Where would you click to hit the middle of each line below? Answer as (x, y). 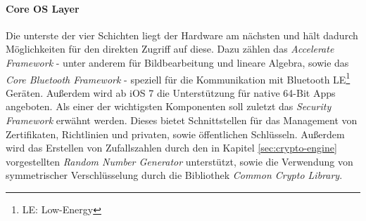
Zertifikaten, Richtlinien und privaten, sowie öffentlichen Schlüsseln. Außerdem (175, 134)
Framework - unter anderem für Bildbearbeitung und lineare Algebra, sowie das (177, 62)
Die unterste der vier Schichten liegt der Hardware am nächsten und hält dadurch (182, 35)
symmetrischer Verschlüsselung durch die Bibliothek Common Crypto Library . (174, 175)
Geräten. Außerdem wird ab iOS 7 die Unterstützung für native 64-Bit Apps (171, 92)
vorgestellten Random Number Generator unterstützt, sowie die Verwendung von (179, 161)
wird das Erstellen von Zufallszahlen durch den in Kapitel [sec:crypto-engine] (171, 148)
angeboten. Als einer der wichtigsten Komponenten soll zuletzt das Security (169, 106)
